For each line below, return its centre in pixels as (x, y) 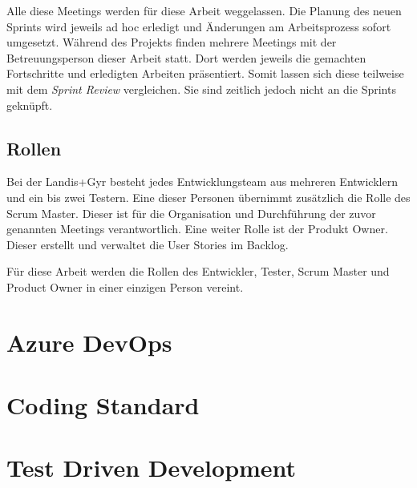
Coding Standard (103, 405)
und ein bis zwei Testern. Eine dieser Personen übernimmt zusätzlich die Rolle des (208, 197)
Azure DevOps (89, 342)
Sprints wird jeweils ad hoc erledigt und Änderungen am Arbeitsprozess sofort (199, 26)
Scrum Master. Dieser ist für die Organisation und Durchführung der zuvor (191, 213)
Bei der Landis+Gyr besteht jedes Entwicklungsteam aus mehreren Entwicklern (202, 181)
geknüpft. (30, 105)
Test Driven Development (152, 468)
